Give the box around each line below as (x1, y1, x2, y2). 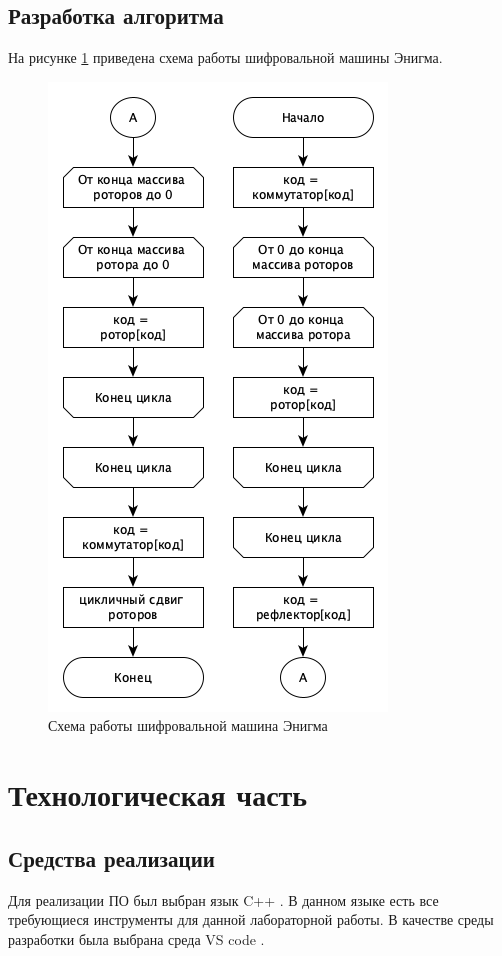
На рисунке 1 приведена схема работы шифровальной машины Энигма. (8, 47, 443, 68)
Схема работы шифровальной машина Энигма (48, 715, 328, 736)
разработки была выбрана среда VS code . (8, 928, 265, 949)
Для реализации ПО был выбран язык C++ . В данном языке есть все (8, 889, 439, 910)
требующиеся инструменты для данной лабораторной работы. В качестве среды (8, 909, 494, 930)
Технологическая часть (8, 774, 308, 815)
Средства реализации (8, 842, 215, 873)
